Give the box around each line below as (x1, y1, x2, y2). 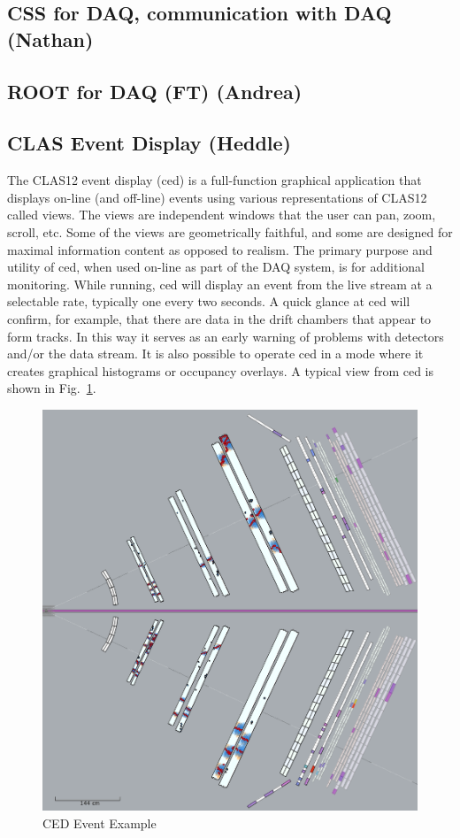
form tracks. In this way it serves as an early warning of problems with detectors (7, 327, 444, 345)
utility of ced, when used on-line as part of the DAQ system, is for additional (7, 258, 425, 276)
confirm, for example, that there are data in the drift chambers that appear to (7, 309, 432, 327)
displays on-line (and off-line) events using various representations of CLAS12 (7, 188, 427, 206)
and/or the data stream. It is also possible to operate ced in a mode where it (7, 344, 424, 363)
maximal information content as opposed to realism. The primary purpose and (7, 240, 433, 258)
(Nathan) (7, 25, 94, 52)
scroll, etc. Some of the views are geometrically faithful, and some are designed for (7, 222, 453, 241)
